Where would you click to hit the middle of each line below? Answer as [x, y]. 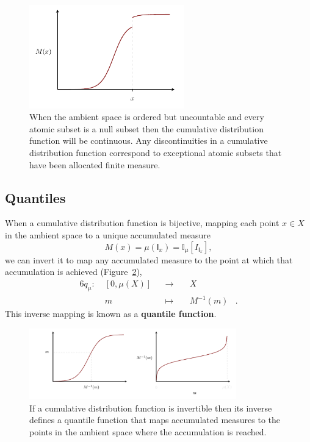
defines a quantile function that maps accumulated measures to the [155, 420]
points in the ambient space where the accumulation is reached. [148, 432]
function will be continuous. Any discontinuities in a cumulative [149, 141]
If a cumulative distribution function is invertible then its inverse [151, 408]
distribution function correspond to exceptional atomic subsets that [156, 152]
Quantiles [35, 197]
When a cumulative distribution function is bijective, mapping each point [142, 223]
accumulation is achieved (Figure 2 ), [74, 272]
